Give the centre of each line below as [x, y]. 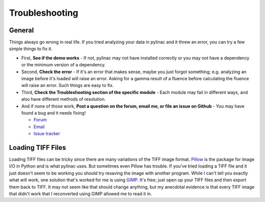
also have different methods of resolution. [64, 99]
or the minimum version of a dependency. [64, 65]
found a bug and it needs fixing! [53, 113]
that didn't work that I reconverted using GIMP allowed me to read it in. [80, 194]
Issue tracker [47, 134]
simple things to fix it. [31, 49]
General [22, 30]
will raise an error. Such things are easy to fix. [67, 86]
